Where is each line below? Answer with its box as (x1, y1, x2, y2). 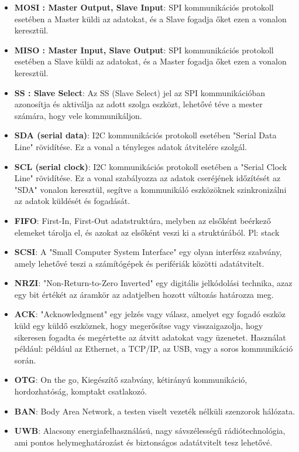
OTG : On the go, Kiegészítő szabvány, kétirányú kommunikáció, (14, 373, 248, 386)
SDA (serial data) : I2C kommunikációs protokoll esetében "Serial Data (14, 129, 277, 141)
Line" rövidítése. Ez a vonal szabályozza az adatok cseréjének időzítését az (14, 172, 281, 184)
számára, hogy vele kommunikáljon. (14, 109, 142, 121)
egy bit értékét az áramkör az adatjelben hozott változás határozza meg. (14, 288, 274, 300)
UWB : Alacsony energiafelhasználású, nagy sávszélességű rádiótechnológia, (14, 424, 286, 437)
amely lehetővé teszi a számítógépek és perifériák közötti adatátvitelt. (14, 257, 264, 269)
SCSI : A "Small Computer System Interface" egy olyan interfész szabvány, (14, 246, 282, 258)
